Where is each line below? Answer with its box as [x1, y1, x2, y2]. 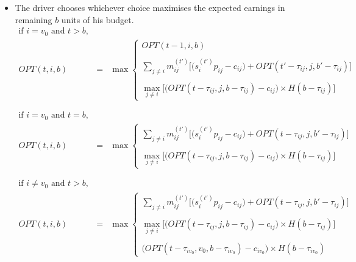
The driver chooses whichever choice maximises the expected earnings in [15, 1, 285, 13]
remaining [15, 13, 52, 26]
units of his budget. [61, 13, 134, 26]
